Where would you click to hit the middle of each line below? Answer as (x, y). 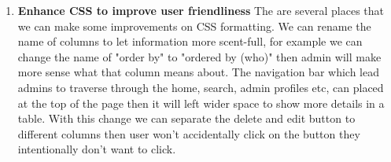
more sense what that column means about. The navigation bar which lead (198, 72)
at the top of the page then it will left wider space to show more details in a (201, 103)
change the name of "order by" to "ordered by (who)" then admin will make (199, 56)
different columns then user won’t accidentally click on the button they (189, 133)
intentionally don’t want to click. (97, 149)
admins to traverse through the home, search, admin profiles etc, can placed (201, 87)
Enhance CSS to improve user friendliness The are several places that (201, 10)
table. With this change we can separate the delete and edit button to (186, 118)
